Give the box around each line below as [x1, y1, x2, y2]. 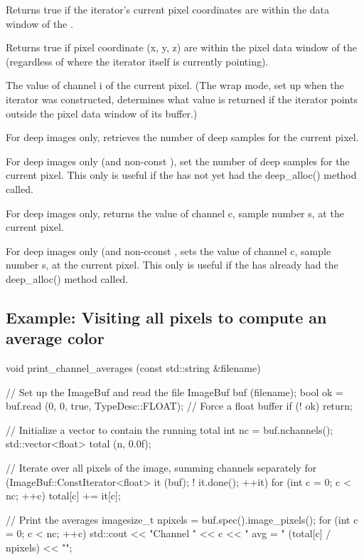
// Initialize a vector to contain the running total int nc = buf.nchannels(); [6, 422, 333, 437]
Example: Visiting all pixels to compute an [6, 306, 327, 328]
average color [6, 327, 105, 349]
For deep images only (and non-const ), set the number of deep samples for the [6, 153, 350, 168]
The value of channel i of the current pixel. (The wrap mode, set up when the [6, 78, 344, 93]
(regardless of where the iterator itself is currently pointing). [6, 53, 269, 68]
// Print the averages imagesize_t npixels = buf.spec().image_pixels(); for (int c [6, 512, 358, 527]
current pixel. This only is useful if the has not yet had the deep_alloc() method [6, 167, 357, 182]
